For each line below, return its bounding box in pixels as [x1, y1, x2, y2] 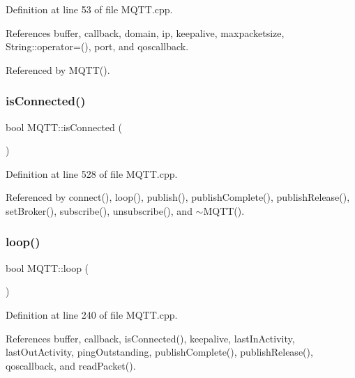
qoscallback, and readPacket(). [6, 358, 136, 372]
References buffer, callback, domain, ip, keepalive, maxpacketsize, [6, 25, 285, 40]
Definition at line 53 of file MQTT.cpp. [6, 2, 173, 16]
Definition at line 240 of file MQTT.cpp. [6, 307, 178, 322]
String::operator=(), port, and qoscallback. [6, 39, 189, 54]
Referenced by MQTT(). [6, 62, 110, 77]
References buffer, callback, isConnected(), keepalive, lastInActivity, [6, 331, 295, 345]
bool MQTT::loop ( [6, 260, 89, 275]
